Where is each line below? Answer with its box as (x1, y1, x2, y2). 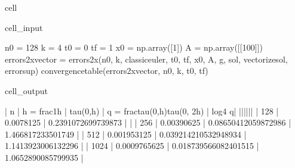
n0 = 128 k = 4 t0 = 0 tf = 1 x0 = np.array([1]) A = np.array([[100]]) (5, 41, 263, 54)
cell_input (5, 21, 43, 33)
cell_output (5, 84, 48, 97)
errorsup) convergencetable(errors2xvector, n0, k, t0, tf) (5, 64, 208, 77)
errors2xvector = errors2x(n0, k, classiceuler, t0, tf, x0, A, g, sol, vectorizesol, (5, 52, 288, 65)
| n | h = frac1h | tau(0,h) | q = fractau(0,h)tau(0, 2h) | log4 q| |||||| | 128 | (5, 104, 279, 117)
